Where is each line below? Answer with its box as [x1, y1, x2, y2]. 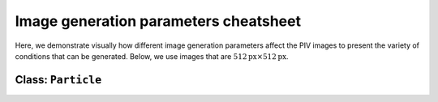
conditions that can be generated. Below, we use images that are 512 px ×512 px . [15, 51, 289, 61]
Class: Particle [15, 73, 102, 87]
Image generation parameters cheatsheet [15, 12, 302, 30]
